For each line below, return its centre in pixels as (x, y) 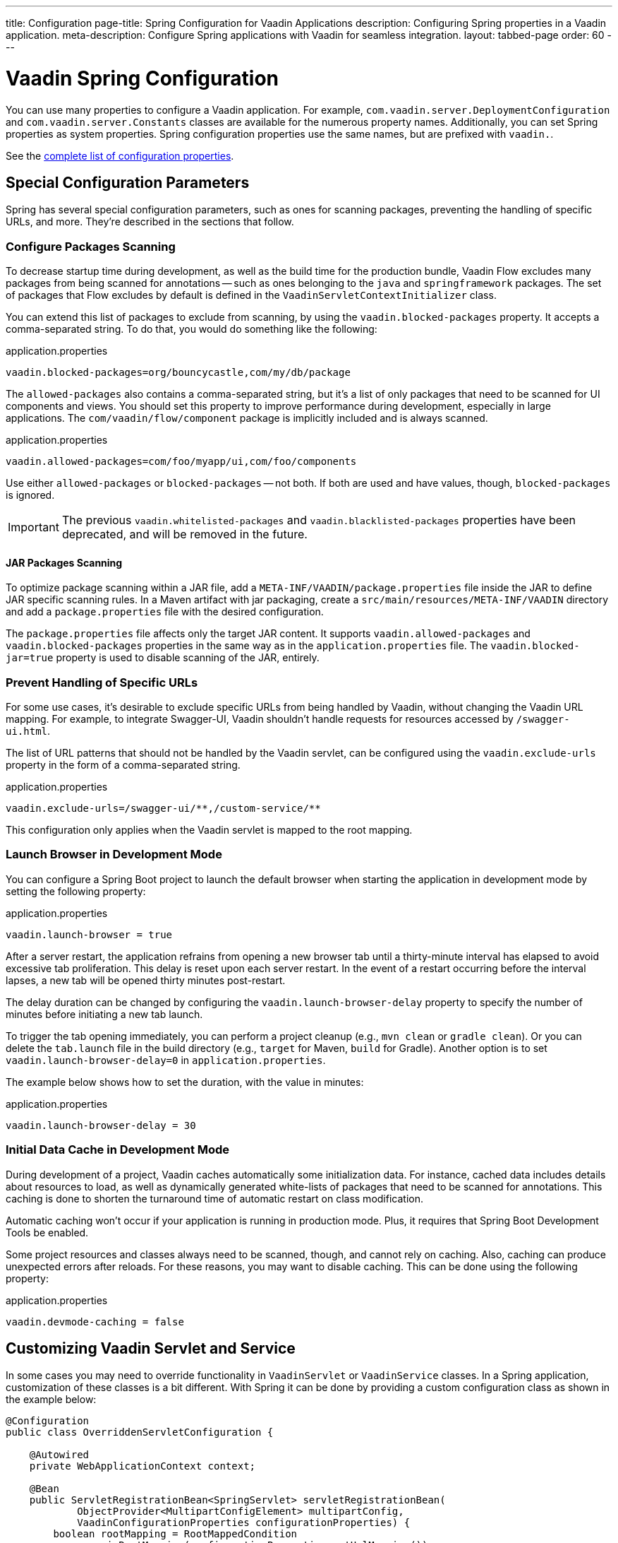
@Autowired (59, 1455)
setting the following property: (76, 891)
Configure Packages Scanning (91, 246)
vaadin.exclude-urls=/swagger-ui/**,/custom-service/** (163, 809)
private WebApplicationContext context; (143, 1466)
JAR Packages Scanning (64, 562)
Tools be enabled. (47, 1232)
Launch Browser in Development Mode (114, 855)
